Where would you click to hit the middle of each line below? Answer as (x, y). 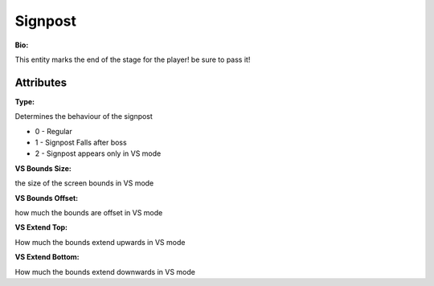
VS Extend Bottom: (47, 257)
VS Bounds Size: (43, 168)
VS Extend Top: (41, 227)
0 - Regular (53, 131)
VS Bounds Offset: (47, 198)
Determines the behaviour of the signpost (84, 116)
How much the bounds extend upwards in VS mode (100, 242)
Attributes (41, 82)
